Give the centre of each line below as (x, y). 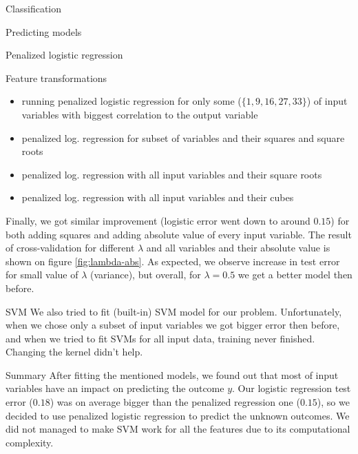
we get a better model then (295, 275)
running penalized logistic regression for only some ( (131, 101)
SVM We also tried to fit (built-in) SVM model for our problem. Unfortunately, (174, 311)
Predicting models (44, 31)
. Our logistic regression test (292, 388)
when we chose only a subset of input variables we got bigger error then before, (173, 325)
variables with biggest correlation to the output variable (140, 114)
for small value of (42, 275)
